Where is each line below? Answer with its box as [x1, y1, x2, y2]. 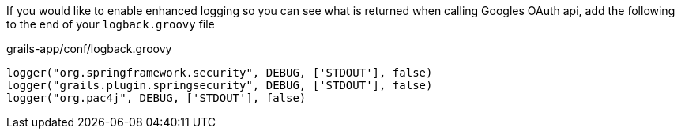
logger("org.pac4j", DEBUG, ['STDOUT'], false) [6, 92, 307, 104]
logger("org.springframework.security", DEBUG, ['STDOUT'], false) [6, 66, 433, 79]
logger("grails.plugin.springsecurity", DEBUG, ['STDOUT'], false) [6, 79, 433, 92]
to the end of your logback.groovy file [6, 17, 215, 31]
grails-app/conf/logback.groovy [6, 42, 172, 55]
